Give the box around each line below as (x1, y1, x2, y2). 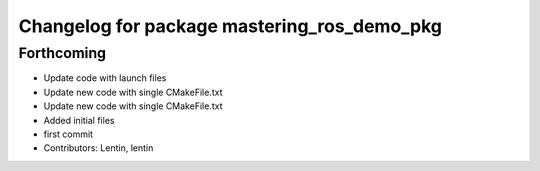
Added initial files (43, 114, 115, 126)
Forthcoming (18, 44, 107, 62)
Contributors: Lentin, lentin (43, 142, 154, 154)
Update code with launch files (43, 72, 167, 84)
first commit (43, 128, 94, 140)
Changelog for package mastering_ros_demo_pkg (18, 15, 443, 37)
